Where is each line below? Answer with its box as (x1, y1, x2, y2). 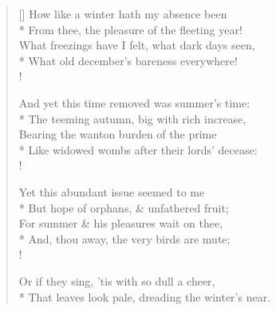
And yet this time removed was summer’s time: (18, 94, 250, 111)
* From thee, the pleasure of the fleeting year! (18, 21, 242, 37)
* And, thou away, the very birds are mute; (18, 230, 231, 247)
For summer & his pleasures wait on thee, (18, 215, 223, 231)
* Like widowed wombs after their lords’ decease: (18, 141, 258, 157)
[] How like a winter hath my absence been (18, 6, 227, 21)
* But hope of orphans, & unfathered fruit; (18, 199, 229, 216)
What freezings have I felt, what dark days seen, (18, 37, 255, 53)
